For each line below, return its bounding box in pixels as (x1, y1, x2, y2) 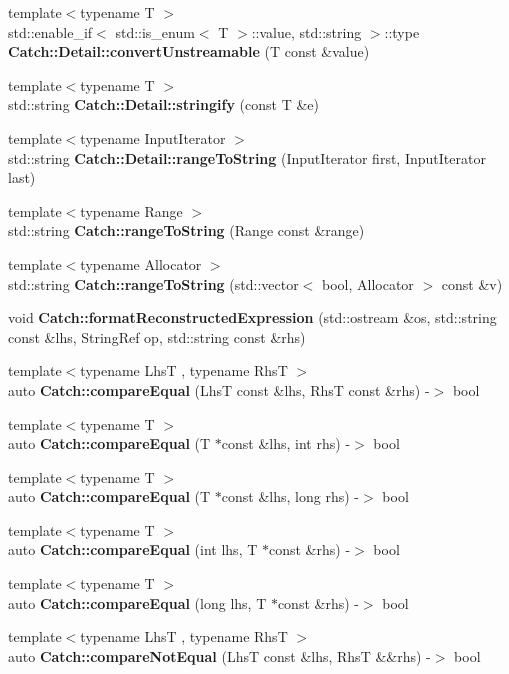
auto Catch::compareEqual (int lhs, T (8, 539, 258, 560)
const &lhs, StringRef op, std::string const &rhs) (8, 326, 306, 347)
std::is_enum (115, 21, 195, 42)
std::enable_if (8, 21, 93, 42)
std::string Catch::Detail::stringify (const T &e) (8, 94, 319, 115)
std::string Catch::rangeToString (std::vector (8, 273, 299, 294)
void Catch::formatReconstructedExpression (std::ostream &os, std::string (8, 307, 497, 328)
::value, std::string (251, 21, 362, 42)
